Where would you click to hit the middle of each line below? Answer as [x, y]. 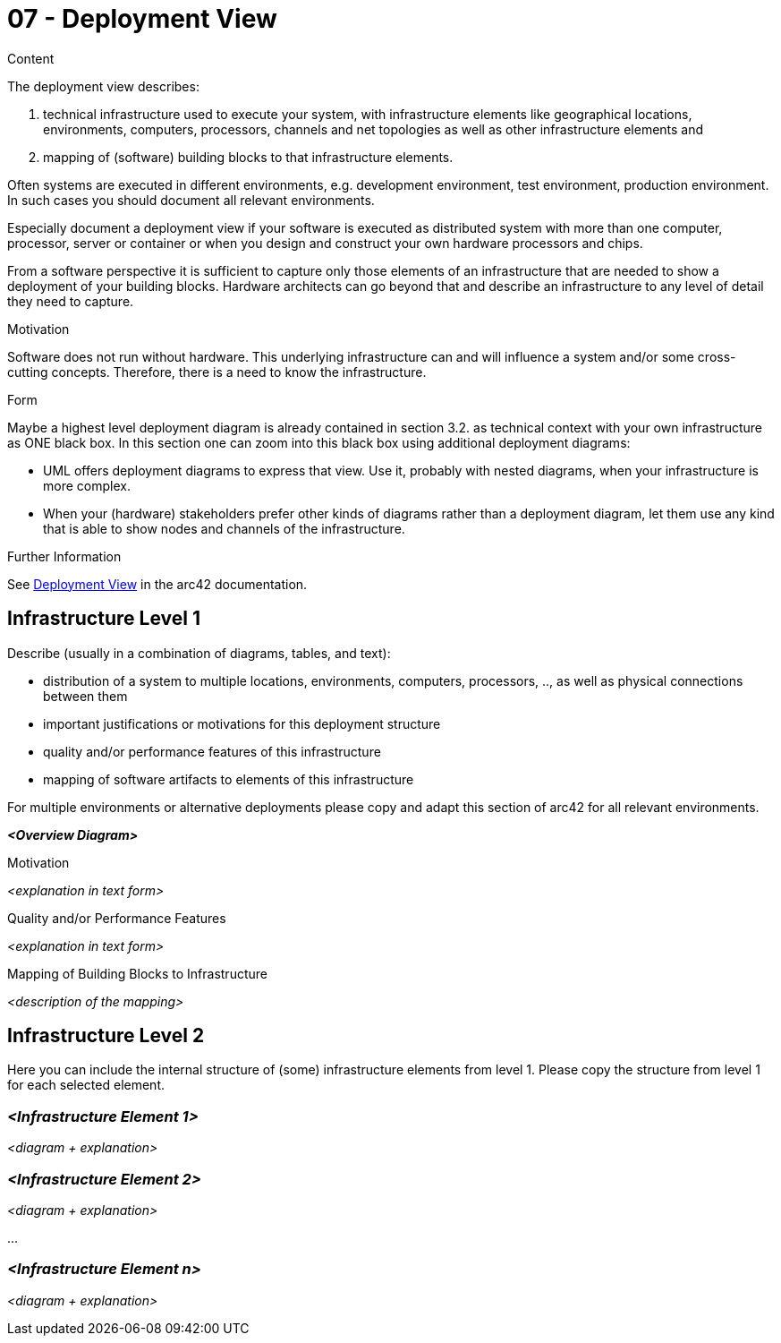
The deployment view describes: [103, 86]
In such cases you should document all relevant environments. [191, 200]
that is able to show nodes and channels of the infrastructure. [224, 528]
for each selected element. [86, 1085]
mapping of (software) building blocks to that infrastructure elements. [248, 157]
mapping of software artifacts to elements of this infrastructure [229, 779]
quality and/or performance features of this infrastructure [212, 751]
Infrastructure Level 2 [106, 1036]
